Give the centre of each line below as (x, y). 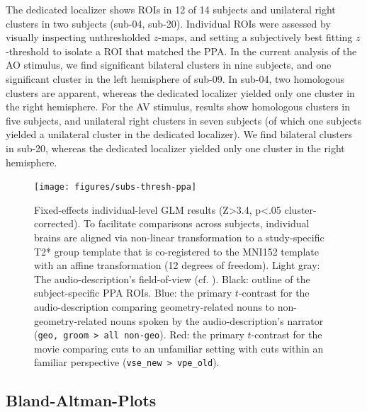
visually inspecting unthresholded (78, 37)
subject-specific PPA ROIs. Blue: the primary (133, 293)
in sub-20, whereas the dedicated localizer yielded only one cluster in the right (175, 148)
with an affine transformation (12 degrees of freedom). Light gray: (177, 265)
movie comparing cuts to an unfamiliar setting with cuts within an (179, 348)
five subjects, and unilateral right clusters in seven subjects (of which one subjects (184, 120)
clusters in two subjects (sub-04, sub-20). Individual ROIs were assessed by (168, 23)
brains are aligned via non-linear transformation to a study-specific (179, 237)
